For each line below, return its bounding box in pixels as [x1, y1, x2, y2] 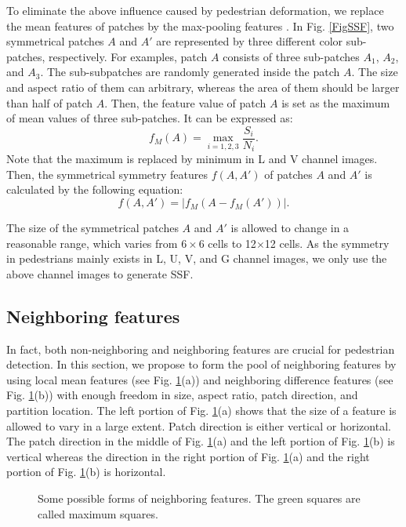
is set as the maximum [281, 94, 390, 111]
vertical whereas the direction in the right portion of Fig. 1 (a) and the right [6, 448, 370, 464]
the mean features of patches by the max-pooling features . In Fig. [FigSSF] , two [6, 17, 394, 34]
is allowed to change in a [230, 220, 350, 236]
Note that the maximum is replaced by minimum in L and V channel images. [6, 151, 378, 167]
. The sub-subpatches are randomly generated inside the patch [40, 64, 340, 80]
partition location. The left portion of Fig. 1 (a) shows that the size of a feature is [6, 402, 397, 418]
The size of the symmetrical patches [6, 220, 179, 236]
